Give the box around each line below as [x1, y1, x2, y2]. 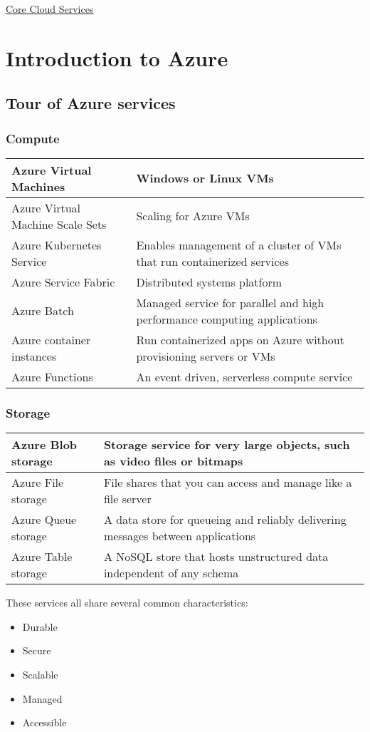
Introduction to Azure [6, 43, 228, 72]
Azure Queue [11, 511, 77, 528]
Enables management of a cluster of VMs [136, 236, 342, 253]
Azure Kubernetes [11, 236, 102, 253]
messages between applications [103, 527, 256, 545]
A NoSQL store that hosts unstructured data [103, 548, 329, 565]
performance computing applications [136, 310, 317, 327]
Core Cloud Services [6, 1, 94, 16]
